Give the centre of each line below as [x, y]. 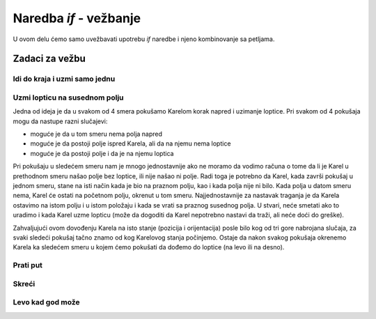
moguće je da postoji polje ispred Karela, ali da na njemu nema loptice [131, 143]
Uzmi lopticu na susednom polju [69, 98]
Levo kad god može [46, 302]
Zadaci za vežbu [49, 59]
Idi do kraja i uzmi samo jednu [64, 79]
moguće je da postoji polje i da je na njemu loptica [102, 153]
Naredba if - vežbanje [77, 18]
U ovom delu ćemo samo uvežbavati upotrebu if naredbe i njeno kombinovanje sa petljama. [144, 39]
